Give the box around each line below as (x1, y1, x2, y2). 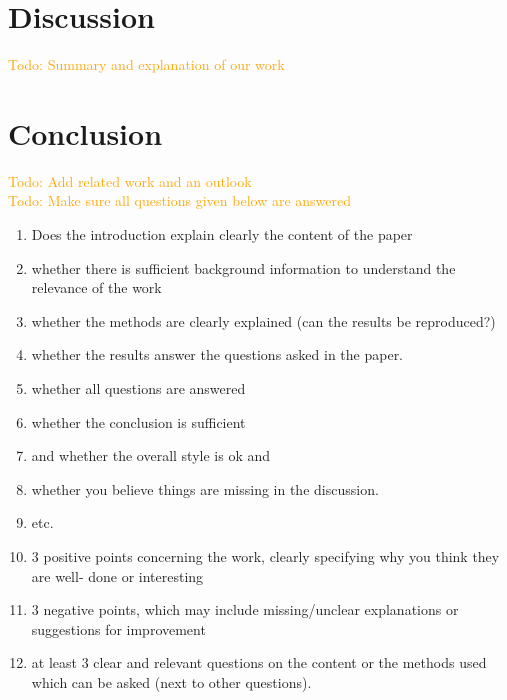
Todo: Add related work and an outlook (8, 170, 252, 191)
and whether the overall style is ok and (31, 445, 271, 466)
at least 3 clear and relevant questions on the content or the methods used (31, 652, 487, 673)
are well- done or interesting (31, 565, 204, 586)
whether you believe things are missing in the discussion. (31, 478, 379, 499)
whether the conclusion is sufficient (31, 411, 246, 432)
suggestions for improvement (31, 618, 206, 639)
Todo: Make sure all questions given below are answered (8, 190, 352, 211)
